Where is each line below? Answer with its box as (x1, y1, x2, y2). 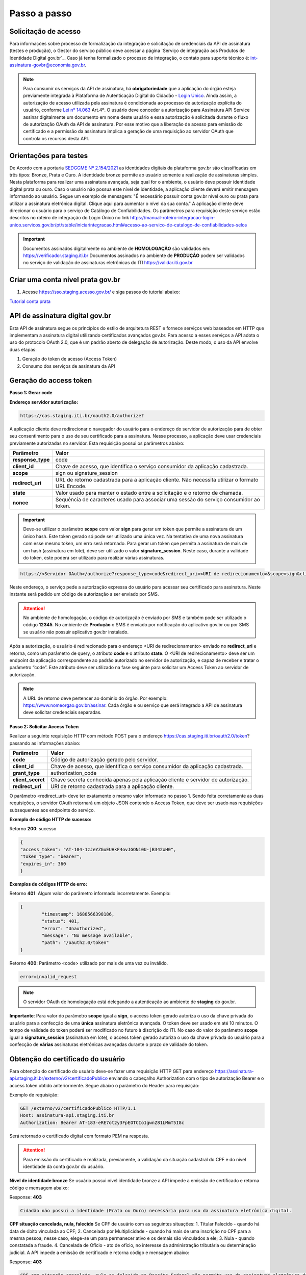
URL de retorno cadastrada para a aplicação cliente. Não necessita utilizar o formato (55, 476, 259, 483)
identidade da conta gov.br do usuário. (23, 1163, 105, 1169)
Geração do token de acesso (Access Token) (22, 356, 117, 362)
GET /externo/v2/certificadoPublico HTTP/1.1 (20, 1106, 136, 1111)
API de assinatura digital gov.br (9, 312, 112, 320)
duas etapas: (9, 346, 37, 352)
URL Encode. (55, 482, 87, 490)
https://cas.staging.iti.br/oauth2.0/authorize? (20, 413, 144, 418)
